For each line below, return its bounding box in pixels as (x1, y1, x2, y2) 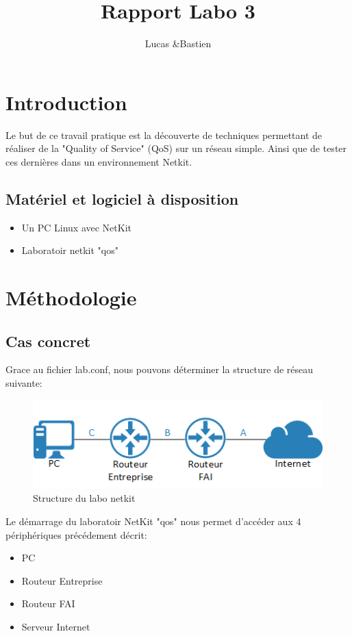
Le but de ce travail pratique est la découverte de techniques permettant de (5, 127, 323, 142)
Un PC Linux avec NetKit (21, 220, 132, 234)
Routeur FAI (21, 596, 75, 611)
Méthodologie (5, 283, 137, 311)
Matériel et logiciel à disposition (5, 188, 239, 209)
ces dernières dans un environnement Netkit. (5, 154, 192, 168)
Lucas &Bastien (144, 36, 212, 51)
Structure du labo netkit (33, 491, 136, 505)
